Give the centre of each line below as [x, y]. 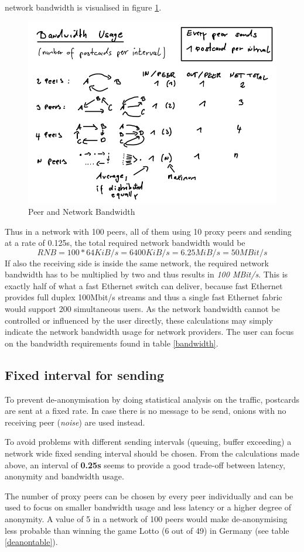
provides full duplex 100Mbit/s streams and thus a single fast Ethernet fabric [144, 297]
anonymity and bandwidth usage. [64, 476]
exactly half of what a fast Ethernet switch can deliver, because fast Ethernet [144, 285]
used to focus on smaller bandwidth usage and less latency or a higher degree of [148, 507]
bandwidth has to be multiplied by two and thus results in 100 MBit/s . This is [146, 274]
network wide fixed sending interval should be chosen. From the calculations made [152, 453]
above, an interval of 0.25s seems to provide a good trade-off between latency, [145, 464]
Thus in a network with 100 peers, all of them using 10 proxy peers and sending [148, 231]
